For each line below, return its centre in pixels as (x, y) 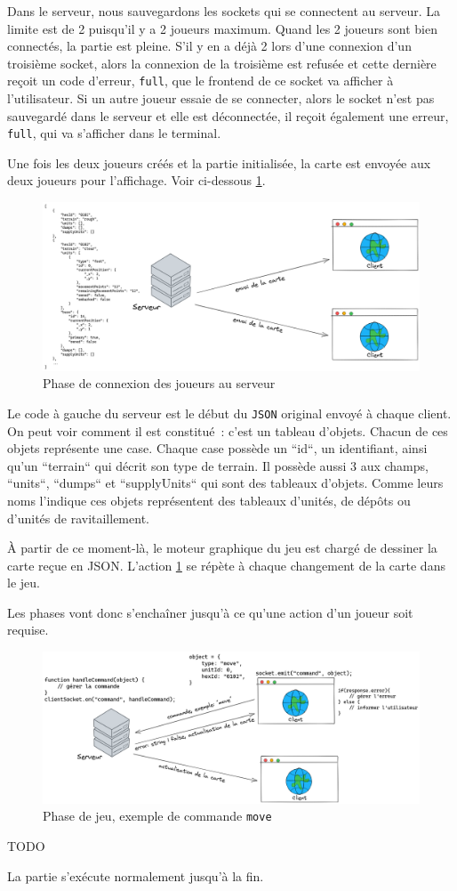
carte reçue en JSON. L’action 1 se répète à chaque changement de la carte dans (226, 565)
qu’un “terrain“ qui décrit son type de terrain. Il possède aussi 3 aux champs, (218, 465)
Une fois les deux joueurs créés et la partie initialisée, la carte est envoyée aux (219, 162)
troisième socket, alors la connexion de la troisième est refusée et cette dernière (222, 63)
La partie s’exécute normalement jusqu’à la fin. (136, 875)
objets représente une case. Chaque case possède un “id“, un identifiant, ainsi (217, 448)
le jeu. (24, 583)
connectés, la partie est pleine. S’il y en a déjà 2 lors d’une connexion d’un (209, 46)
